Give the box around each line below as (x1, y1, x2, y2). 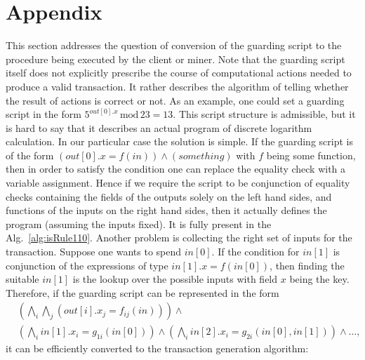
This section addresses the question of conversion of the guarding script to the (6, 38, 342, 53)
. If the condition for (211, 244, 300, 259)
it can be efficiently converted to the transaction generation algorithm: (6, 341, 309, 356)
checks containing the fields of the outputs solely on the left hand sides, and (6, 189, 332, 204)
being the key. (289, 272, 350, 286)
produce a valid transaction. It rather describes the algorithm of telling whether (6, 79, 349, 93)
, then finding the (270, 258, 345, 272)
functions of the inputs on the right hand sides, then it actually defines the (6, 203, 327, 218)
